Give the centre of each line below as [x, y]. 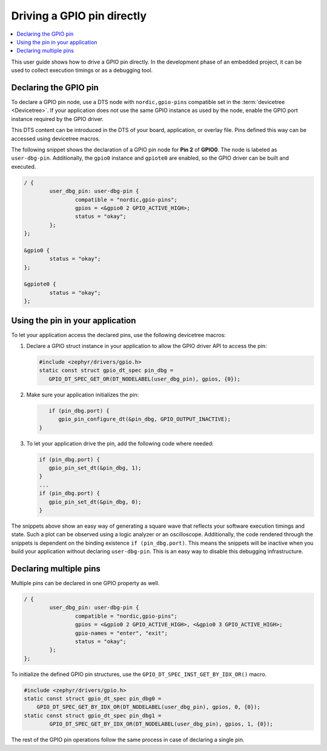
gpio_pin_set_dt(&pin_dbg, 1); [95, 468]
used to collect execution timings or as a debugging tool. [82, 70]
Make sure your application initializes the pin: [83, 395]
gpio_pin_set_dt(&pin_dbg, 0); [95, 502]
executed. [24, 166]
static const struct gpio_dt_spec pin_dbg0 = [93, 699]
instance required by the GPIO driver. [58, 119]
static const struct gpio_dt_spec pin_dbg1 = [93, 715]
